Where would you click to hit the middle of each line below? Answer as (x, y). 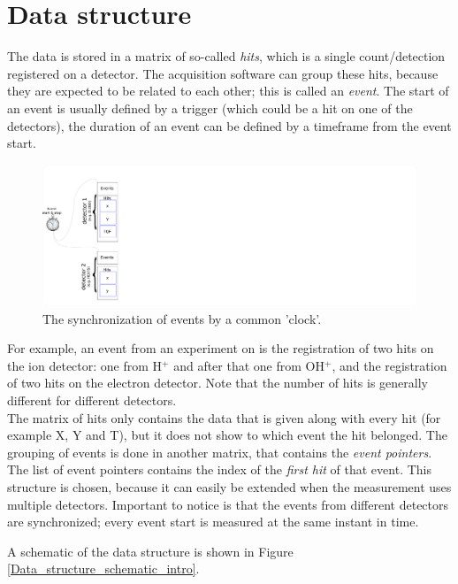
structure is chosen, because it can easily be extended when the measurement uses (229, 487)
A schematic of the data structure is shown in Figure (150, 551)
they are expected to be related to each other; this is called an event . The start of (228, 91)
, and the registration (389, 365)
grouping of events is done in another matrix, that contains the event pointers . (220, 452)
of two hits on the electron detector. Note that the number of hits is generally (218, 383)
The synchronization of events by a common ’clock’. (182, 318)
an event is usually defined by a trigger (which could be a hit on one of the (210, 108)
